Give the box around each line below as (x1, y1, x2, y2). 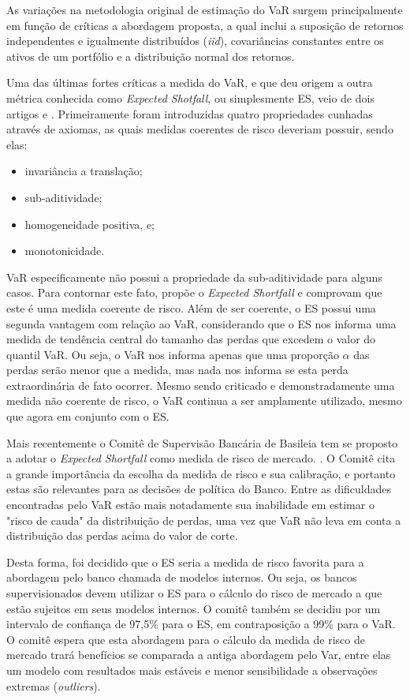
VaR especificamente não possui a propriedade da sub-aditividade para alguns (6, 268, 382, 285)
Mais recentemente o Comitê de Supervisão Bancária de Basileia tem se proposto (6, 434, 398, 451)
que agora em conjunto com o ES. (6, 408, 170, 425)
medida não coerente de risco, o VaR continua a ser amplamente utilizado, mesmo (6, 392, 402, 409)
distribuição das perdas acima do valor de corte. (6, 527, 238, 544)
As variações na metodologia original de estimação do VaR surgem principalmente (6, 2, 403, 17)
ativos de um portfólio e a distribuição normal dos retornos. (6, 47, 295, 64)
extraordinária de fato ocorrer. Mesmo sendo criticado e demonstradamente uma (6, 376, 395, 393)
